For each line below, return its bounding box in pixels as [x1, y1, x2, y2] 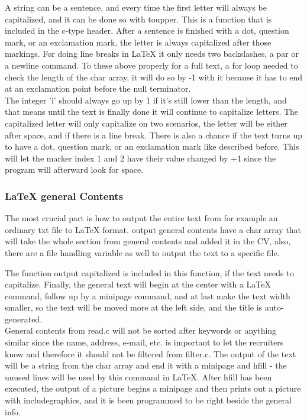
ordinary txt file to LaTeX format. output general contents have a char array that [5, 223, 302, 235]
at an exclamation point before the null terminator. [5, 82, 191, 95]
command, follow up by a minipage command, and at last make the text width [5, 289, 290, 302]
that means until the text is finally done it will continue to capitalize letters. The [5, 105, 299, 118]
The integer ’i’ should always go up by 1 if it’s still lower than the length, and [5, 93, 287, 106]
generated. [5, 312, 43, 325]
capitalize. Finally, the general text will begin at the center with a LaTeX [5, 278, 272, 290]
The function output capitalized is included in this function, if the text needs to [5, 266, 294, 279]
